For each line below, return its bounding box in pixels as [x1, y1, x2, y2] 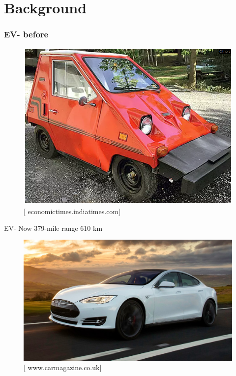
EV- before [4, 28, 49, 40]
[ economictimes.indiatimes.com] [24, 206, 120, 216]
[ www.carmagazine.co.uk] [24, 362, 102, 373]
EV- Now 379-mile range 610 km [4, 222, 103, 233]
